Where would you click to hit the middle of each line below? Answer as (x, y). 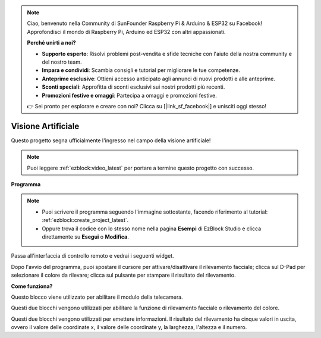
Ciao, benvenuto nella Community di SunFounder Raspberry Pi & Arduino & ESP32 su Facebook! (145, 23)
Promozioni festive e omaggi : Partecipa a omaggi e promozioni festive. (129, 95)
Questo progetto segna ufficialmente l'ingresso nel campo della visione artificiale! (111, 140)
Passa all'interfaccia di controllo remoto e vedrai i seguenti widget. (93, 256)
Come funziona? (32, 286)
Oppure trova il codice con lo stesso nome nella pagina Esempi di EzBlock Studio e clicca (152, 229)
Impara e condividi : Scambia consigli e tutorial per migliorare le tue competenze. (141, 70)
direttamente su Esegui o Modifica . (85, 237)
